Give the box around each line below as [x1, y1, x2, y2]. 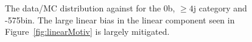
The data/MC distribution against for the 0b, [5, 2, 175, 14]
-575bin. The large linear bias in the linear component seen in [5, 13, 235, 26]
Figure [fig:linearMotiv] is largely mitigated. [5, 25, 170, 38]
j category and [193, 2, 247, 14]
